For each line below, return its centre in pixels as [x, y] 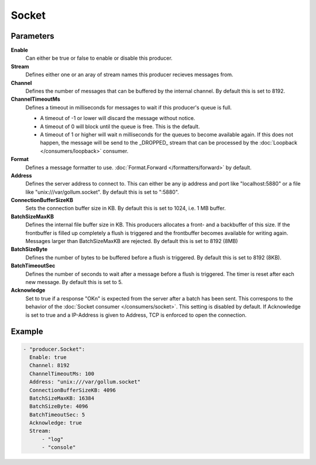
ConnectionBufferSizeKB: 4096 [73, 390]
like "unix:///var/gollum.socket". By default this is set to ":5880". [102, 192]
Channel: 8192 [50, 365]
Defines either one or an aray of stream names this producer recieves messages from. [129, 75]
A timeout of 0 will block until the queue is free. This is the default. [120, 126]
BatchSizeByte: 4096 [59, 406]
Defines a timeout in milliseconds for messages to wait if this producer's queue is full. [129, 107]
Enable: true [48, 357]
